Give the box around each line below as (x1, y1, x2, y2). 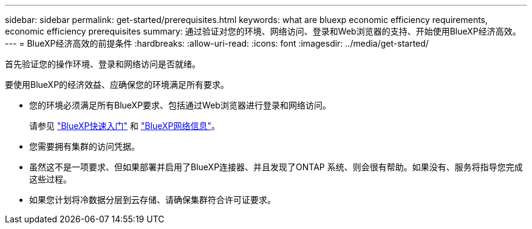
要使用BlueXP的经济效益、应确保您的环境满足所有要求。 (5, 79, 230, 90)
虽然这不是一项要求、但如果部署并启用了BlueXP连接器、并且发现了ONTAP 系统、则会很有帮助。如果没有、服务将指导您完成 (29, 162, 523, 172)
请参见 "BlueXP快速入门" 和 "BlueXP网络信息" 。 (29, 121, 220, 131)
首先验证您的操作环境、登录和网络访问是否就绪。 (5, 59, 200, 69)
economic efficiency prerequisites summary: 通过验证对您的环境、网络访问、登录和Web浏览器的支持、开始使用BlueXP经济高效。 (5, 26, 521, 36)
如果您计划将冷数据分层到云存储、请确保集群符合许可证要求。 (29, 194, 276, 205)
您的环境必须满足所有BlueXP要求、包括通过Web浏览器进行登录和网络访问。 (29, 100, 331, 110)
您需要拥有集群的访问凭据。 (29, 141, 140, 151)
